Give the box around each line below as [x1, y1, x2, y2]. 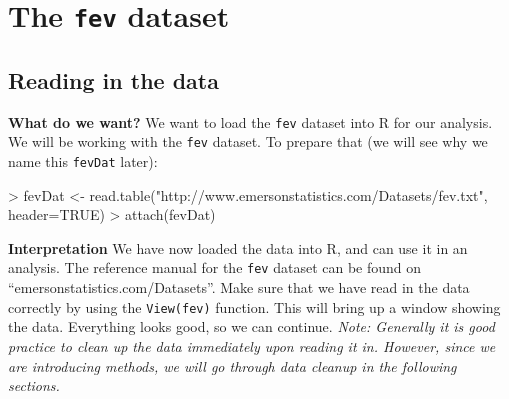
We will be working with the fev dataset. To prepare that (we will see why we [8, 131, 488, 152]
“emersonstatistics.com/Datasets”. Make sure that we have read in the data [8, 277, 470, 298]
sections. [8, 375, 60, 396]
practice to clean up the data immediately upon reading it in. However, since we [8, 335, 496, 356]
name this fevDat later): [8, 151, 158, 172]
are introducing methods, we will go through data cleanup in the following [8, 355, 457, 376]
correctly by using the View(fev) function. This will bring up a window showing [8, 296, 501, 317]
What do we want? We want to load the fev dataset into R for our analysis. [8, 111, 493, 132]
